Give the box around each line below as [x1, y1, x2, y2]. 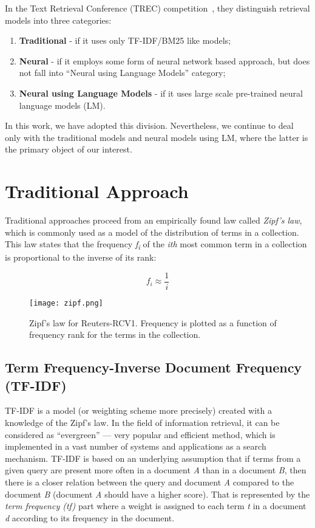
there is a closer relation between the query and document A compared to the [5, 476, 294, 489]
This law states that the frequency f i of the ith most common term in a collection [5, 238, 307, 252]
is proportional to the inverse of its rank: [5, 251, 157, 264]
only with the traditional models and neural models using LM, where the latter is [5, 131, 308, 143]
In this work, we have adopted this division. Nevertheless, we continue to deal [5, 119, 294, 132]
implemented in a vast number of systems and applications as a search [5, 440, 266, 453]
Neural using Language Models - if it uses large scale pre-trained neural [19, 86, 303, 99]
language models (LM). [19, 98, 106, 111]
